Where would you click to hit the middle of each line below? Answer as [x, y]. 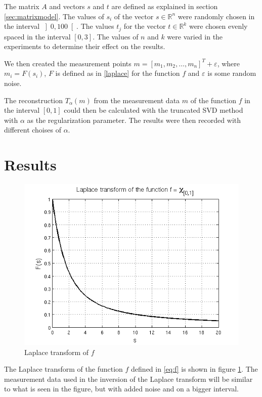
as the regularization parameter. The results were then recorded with [134, 120]
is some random [232, 73]
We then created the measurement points [68, 63]
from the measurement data [137, 100]
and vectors [67, 6]
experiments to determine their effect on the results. [85, 46]
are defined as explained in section [165, 6]
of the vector [134, 16]
